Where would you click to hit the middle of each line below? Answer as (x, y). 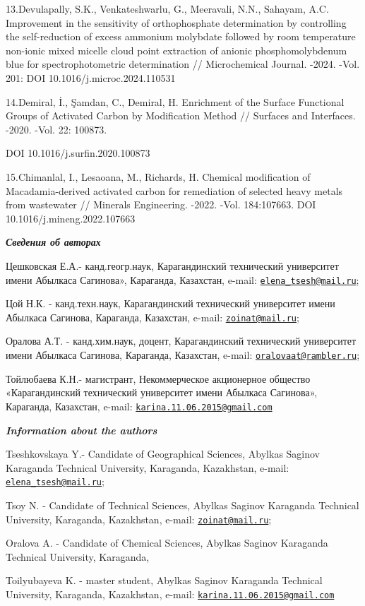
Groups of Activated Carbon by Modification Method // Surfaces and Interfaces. (181, 115)
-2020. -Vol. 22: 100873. (56, 129)
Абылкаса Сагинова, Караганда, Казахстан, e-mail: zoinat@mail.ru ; (152, 317)
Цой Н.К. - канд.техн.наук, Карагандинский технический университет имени (170, 303)
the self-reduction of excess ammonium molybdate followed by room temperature (181, 36)
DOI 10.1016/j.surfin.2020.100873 (78, 153)
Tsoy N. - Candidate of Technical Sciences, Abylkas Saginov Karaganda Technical (182, 505)
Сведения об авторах (53, 242)
